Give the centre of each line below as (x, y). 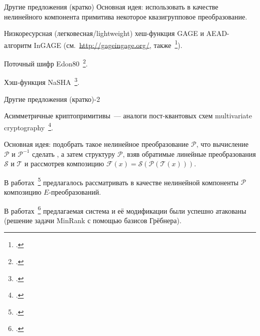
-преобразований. (75, 192)
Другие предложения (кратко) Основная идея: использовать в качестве (111, 6)
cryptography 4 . (29, 126)
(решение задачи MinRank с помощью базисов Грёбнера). (93, 220)
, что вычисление (222, 144)
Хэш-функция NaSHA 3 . (42, 81)
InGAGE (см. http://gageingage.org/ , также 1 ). (108, 44)
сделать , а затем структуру (74, 154)
